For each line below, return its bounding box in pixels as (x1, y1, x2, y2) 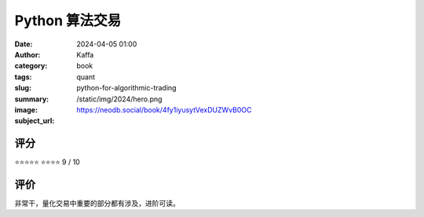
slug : (14, 83, 31, 93)
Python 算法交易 (14, 12, 122, 29)
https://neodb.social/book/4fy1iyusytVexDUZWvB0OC (76, 105, 252, 114)
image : (14, 105, 38, 114)
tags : (14, 72, 32, 82)
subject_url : (14, 116, 55, 126)
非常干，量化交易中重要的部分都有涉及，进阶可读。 (14, 199, 180, 208)
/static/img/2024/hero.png (76, 94, 163, 104)
